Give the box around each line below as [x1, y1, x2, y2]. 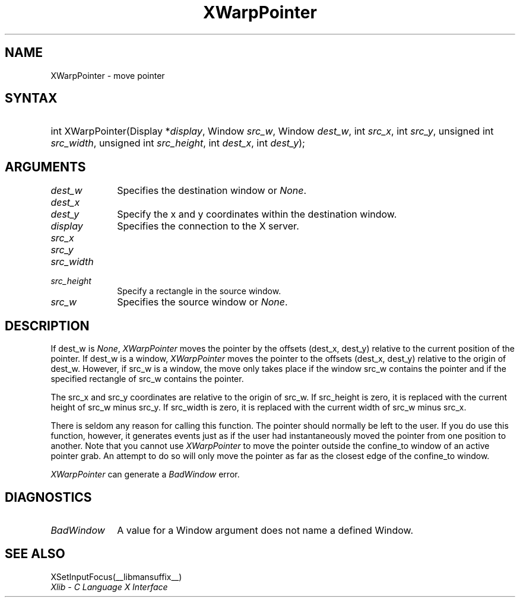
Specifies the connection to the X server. [117, 220, 299, 232]
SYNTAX [5, 91, 58, 106]
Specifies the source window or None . [117, 296, 288, 308]
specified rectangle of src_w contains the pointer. [50, 374, 244, 384]
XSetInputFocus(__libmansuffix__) [50, 571, 182, 582]
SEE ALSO [5, 546, 65, 562]
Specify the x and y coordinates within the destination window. [117, 208, 397, 221]
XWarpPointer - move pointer [50, 70, 165, 81]
